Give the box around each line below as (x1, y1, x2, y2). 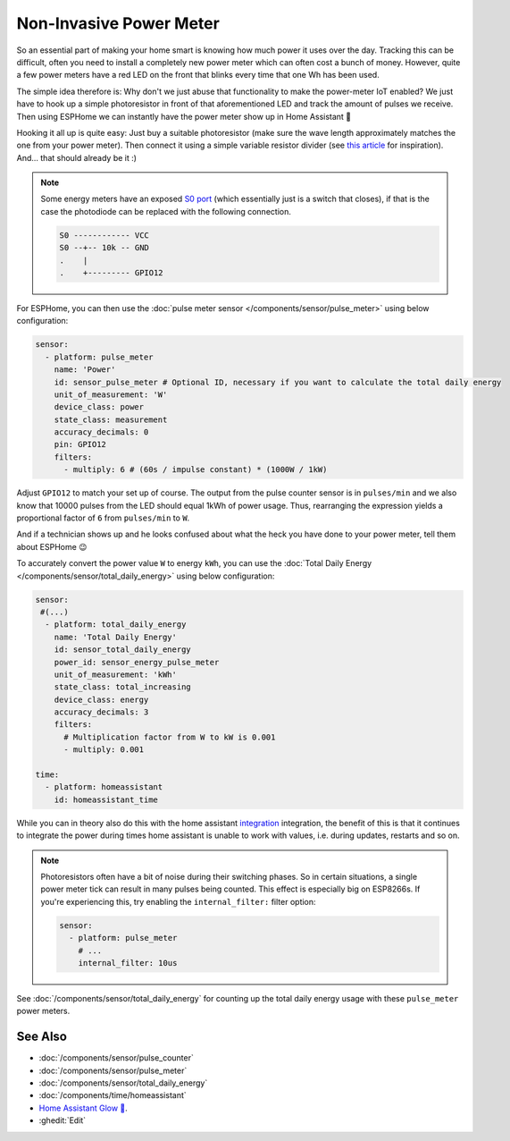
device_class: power (54, 402, 145, 412)
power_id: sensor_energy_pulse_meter (54, 657, 220, 667)
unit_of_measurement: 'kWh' (54, 669, 178, 680)
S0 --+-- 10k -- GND (59, 242, 149, 253)
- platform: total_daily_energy (45, 620, 187, 630)
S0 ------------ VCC (59, 230, 149, 241)
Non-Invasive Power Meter (16, 13, 221, 33)
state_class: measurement (54, 414, 168, 425)
